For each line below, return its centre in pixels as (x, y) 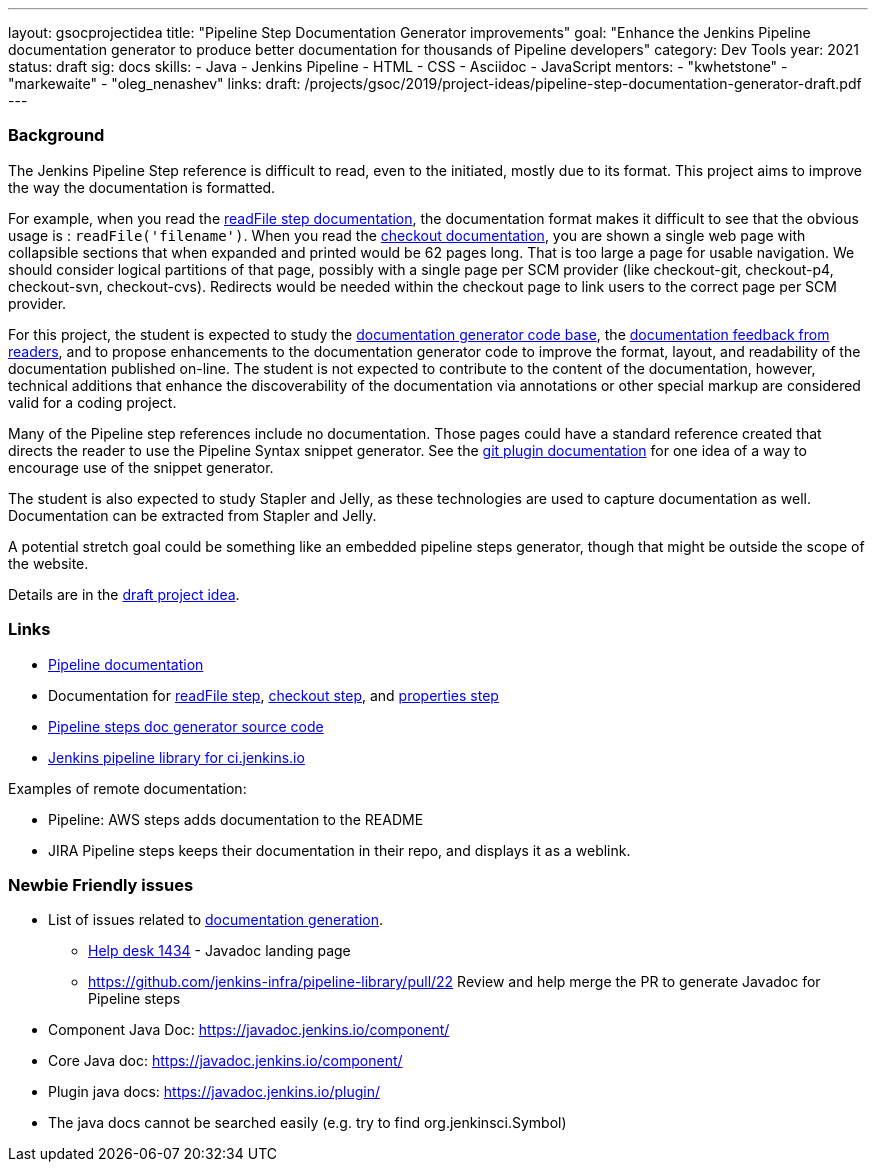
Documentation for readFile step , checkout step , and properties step (273, 695)
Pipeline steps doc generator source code (186, 726)
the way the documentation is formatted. (142, 187)
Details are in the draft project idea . (124, 594)
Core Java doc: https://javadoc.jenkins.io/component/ (225, 1061)
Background (56, 135)
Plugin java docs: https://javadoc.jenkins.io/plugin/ (214, 1092)
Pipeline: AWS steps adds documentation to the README (236, 819)
